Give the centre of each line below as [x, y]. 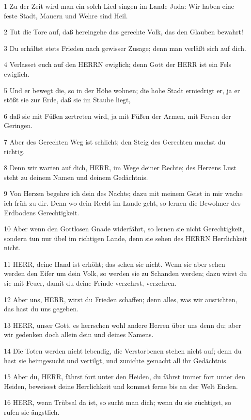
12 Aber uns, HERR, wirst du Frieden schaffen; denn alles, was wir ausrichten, [121, 299]
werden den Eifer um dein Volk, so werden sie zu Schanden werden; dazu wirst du [125, 273]
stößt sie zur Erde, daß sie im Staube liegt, [67, 100]
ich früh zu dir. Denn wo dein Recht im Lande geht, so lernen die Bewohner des [122, 202]
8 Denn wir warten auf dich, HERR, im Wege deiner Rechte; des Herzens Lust [120, 168]
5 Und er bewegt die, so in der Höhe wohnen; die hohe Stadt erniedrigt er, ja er [122, 90]
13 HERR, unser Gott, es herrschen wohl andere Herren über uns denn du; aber [123, 325]
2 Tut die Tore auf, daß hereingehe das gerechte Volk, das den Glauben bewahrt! [124, 32]
